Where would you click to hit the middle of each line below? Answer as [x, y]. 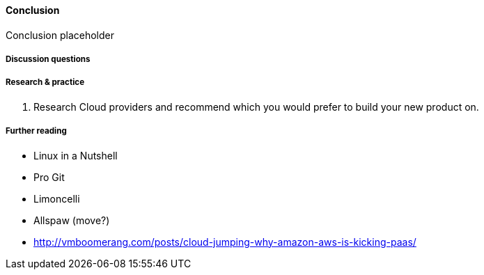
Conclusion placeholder [60, 35]
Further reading [36, 131]
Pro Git [49, 177]
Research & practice [45, 82]
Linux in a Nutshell [76, 155]
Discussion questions [48, 59]
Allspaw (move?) [72, 220]
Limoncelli [57, 198]
